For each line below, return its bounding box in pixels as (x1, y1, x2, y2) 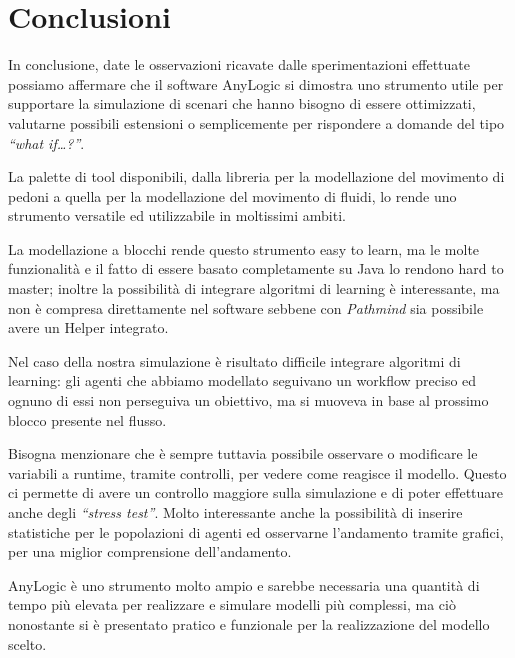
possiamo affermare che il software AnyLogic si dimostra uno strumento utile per (8, 73, 504, 94)
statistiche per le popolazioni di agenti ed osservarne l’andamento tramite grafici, (8, 521, 504, 542)
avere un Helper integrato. (8, 317, 169, 338)
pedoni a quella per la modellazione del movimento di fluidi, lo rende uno (8, 185, 457, 206)
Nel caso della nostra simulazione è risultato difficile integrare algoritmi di (8, 350, 461, 371)
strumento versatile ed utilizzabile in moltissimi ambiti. (8, 205, 346, 226)
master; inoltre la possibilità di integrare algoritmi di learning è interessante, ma (8, 278, 500, 299)
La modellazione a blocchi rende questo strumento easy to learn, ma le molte (8, 238, 480, 259)
